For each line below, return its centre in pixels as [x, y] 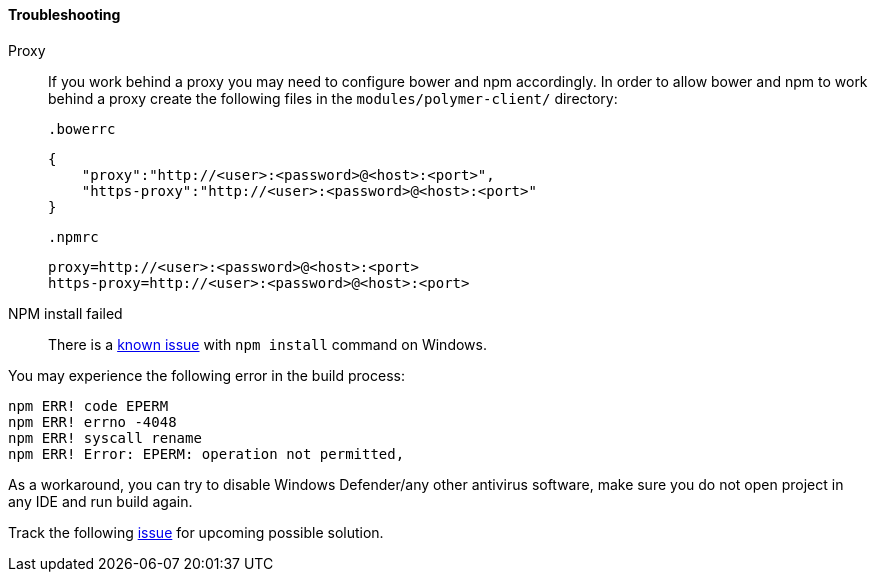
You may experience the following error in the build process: [206, 375]
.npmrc [73, 236]
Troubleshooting [64, 14]
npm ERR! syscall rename [105, 437]
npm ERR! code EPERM [88, 405]
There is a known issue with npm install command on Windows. [267, 344]
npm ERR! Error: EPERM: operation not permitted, [206, 453]
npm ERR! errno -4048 [92, 421]
